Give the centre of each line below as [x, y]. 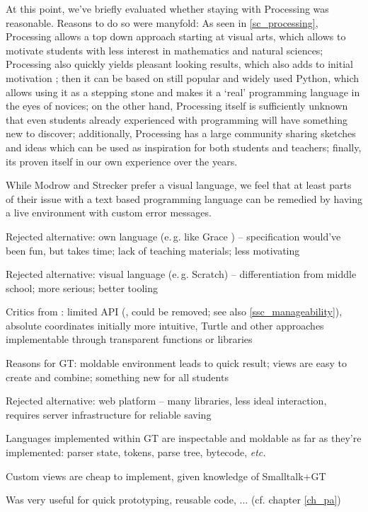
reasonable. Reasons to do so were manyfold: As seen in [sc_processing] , [162, 22]
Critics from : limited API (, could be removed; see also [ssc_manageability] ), [174, 312]
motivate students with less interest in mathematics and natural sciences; [165, 50]
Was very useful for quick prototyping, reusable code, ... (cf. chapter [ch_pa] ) [173, 500]
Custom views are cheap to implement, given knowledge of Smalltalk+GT [166, 476]
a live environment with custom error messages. [109, 213]
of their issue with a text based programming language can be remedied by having [184, 198]
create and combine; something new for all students [117, 377]
